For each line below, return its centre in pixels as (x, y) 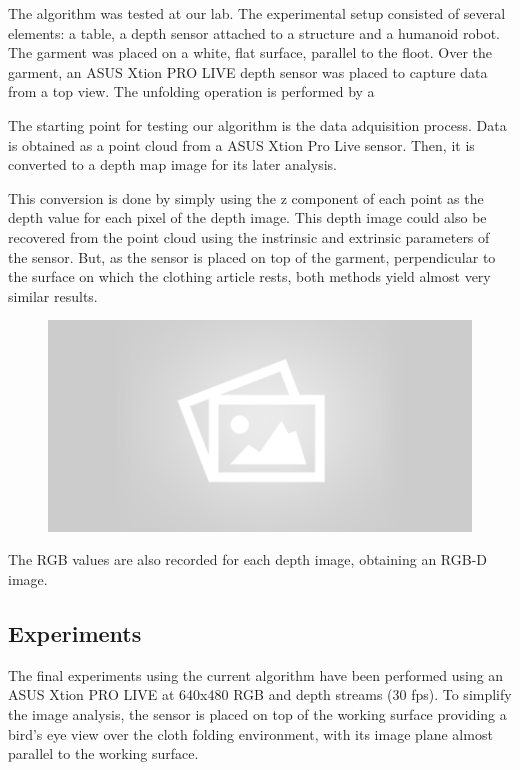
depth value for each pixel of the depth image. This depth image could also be (247, 217)
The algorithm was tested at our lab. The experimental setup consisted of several (257, 13)
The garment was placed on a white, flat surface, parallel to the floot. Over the (250, 52)
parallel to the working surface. (103, 753)
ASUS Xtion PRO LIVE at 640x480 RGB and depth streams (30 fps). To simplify (260, 694)
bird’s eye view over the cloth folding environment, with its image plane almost (250, 733)
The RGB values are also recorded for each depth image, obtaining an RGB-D (247, 559)
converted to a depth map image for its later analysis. (172, 164)
